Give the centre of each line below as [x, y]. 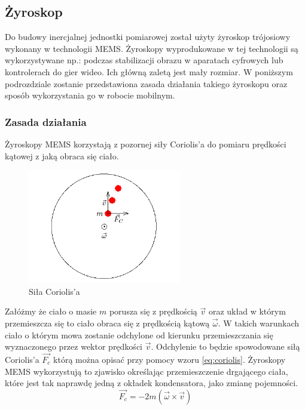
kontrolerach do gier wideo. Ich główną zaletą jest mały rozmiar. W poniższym [149, 71]
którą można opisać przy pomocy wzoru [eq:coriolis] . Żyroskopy [170, 359]
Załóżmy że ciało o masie [51, 311]
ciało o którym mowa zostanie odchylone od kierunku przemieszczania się [139, 335]
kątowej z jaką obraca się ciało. [62, 155]
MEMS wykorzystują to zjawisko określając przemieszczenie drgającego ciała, [147, 371]
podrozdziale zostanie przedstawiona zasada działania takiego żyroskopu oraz [146, 83]
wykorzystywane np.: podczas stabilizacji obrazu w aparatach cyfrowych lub [144, 60]
